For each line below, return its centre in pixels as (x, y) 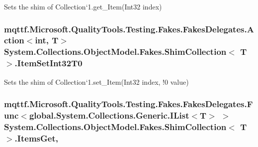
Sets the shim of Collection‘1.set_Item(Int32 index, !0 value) (96, 81)
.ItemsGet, (36, 138)
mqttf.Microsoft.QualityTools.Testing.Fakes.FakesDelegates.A (129, 29)
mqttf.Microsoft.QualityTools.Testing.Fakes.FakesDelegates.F (129, 104)
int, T (47, 40)
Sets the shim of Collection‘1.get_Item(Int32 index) (83, 6)
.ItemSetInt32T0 (48, 63)
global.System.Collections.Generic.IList (109, 115)
